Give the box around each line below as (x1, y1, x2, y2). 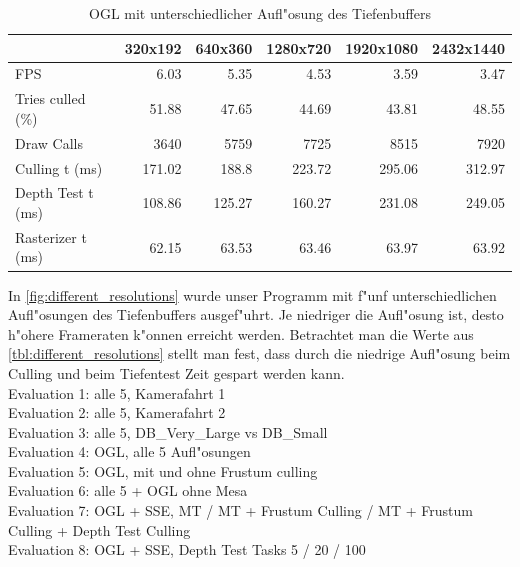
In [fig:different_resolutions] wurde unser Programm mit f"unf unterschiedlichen (8, 284, 497, 305)
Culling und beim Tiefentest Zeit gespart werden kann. (8, 362, 345, 383)
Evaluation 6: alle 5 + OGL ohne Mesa (8, 480, 248, 501)
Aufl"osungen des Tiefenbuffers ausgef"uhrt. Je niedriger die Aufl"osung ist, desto (8, 304, 504, 325)
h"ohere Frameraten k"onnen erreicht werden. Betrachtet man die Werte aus (8, 323, 474, 344)
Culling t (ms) (15, 157, 103, 178)
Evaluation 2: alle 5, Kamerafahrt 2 (8, 402, 226, 423)
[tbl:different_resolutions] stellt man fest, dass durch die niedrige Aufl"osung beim (8, 343, 511, 364)
